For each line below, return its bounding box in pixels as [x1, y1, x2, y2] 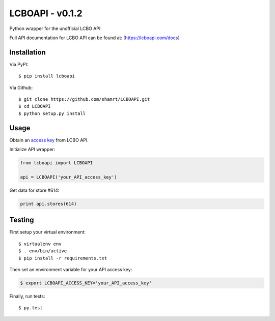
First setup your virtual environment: [9, 229, 86, 235]
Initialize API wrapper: [9, 147, 56, 153]
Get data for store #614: [9, 187, 60, 193]
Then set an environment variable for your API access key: [9, 266, 132, 272]
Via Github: [9, 84, 33, 91]
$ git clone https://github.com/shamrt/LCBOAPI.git [18, 97, 150, 102]
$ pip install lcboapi [18, 73, 75, 79]
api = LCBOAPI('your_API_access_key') [20, 174, 117, 180]
